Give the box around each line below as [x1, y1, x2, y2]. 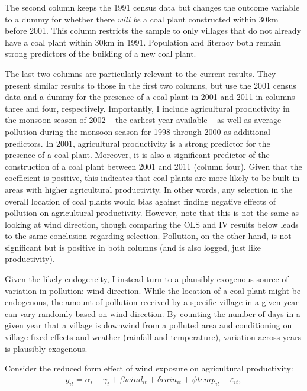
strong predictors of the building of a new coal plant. [5, 47, 196, 60]
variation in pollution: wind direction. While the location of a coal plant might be [5, 284, 301, 296]
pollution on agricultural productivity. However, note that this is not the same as [5, 206, 299, 219]
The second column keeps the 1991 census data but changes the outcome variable [5, 1, 300, 13]
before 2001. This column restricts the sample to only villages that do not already [5, 24, 302, 37]
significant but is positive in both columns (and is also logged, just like [5, 241, 261, 253]
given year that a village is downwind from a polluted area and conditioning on [5, 319, 292, 331]
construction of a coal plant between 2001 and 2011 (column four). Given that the [5, 160, 302, 172]
